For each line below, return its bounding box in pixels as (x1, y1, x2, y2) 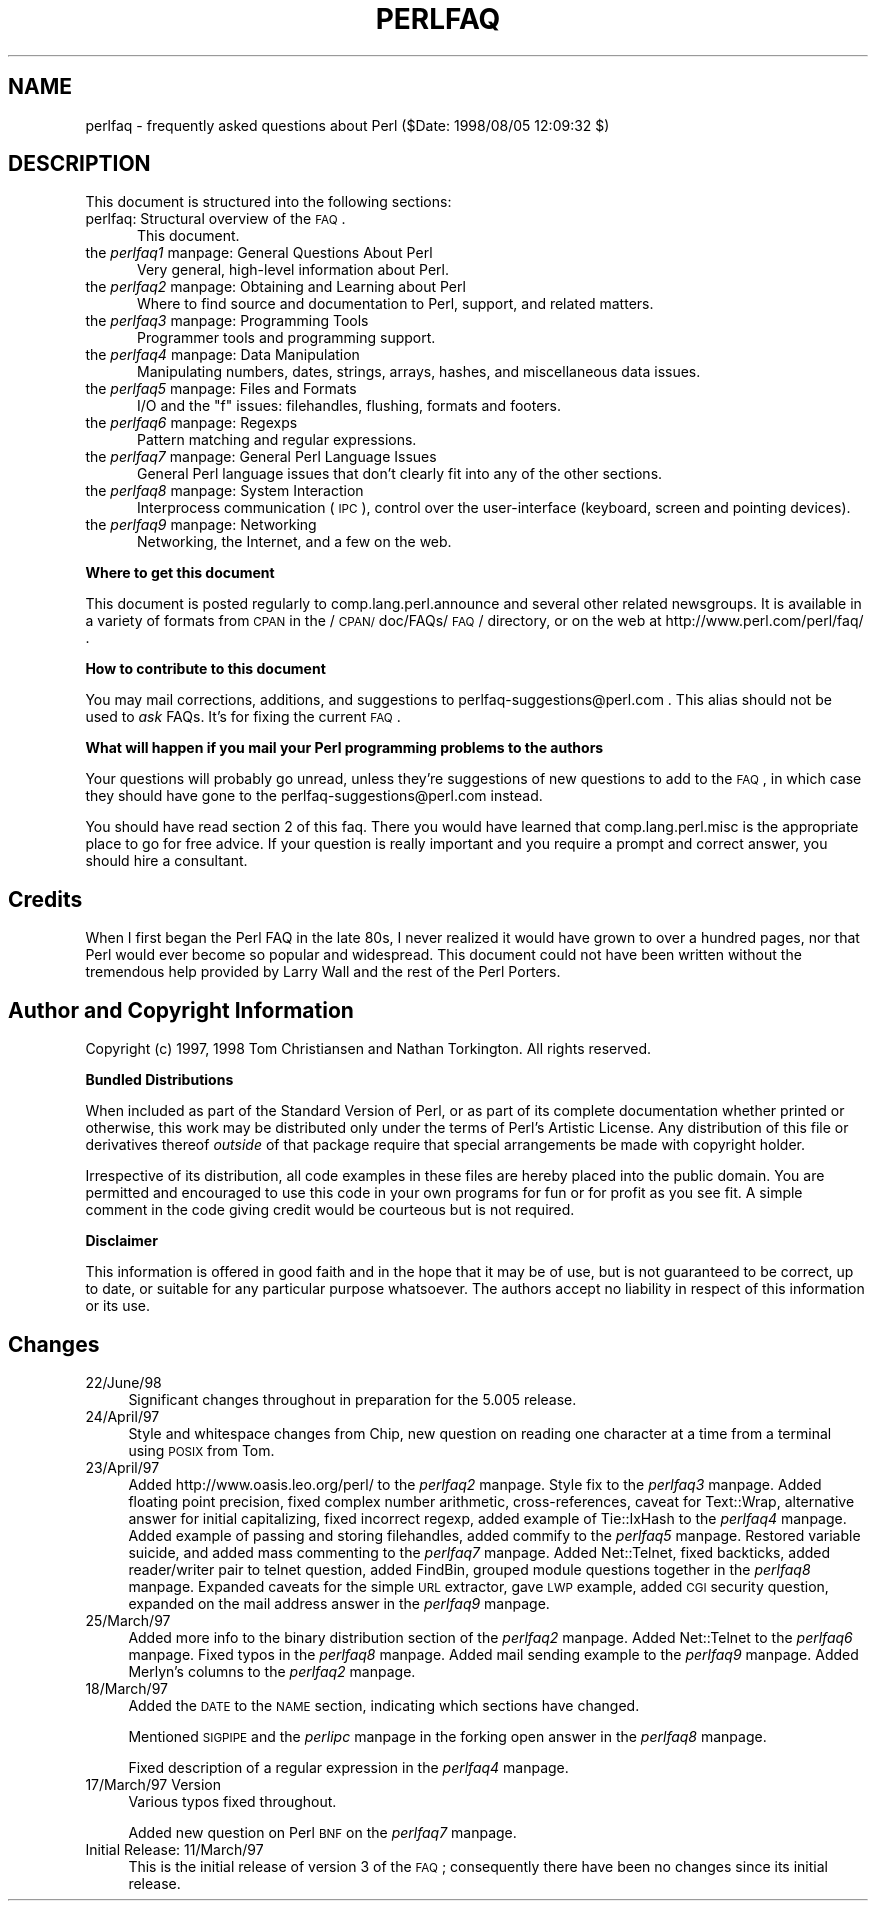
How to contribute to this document (85, 660, 326, 678)
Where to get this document (85, 564, 275, 582)
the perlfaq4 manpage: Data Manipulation (85, 346, 360, 364)
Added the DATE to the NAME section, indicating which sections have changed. (128, 1696, 640, 1714)
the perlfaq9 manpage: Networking (85, 516, 317, 534)
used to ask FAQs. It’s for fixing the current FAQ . (85, 708, 401, 726)
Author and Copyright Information (8, 997, 354, 1023)
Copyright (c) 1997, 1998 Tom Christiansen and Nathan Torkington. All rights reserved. (85, 1040, 652, 1058)
